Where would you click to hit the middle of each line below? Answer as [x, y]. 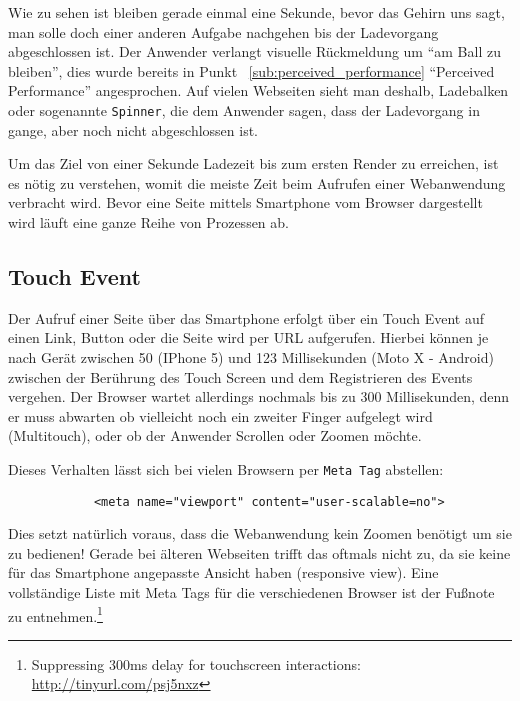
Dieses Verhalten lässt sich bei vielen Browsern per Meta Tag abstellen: [226, 468]
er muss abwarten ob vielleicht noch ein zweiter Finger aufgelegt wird [220, 415]
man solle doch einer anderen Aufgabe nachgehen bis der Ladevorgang [223, 31]
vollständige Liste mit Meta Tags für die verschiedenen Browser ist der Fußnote [251, 592]
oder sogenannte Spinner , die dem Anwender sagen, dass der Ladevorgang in [244, 109]
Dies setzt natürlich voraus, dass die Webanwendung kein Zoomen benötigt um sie [260, 533]
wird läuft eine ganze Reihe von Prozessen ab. [148, 222]
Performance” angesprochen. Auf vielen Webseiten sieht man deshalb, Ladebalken [258, 90]
